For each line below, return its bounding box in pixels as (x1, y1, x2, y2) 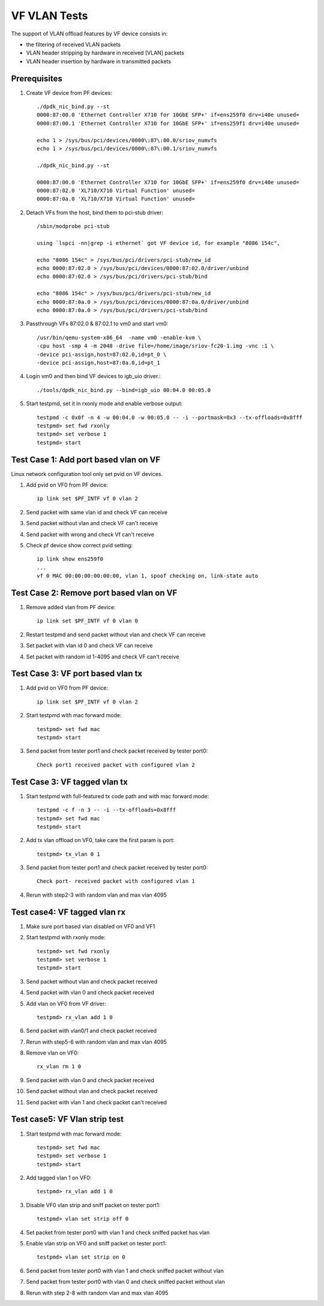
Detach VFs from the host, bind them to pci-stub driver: (26, 209, 163, 216)
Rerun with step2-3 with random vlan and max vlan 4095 (26, 891, 167, 898)
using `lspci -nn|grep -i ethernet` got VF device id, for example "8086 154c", (37, 239, 281, 246)
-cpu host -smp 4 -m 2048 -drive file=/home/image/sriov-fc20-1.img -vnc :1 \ (37, 343, 274, 349)
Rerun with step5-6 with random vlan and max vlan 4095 (26, 1038, 167, 1046)
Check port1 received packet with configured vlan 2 (37, 761, 195, 768)
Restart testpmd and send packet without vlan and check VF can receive (26, 631, 206, 638)
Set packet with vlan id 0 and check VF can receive (26, 642, 153, 649)
